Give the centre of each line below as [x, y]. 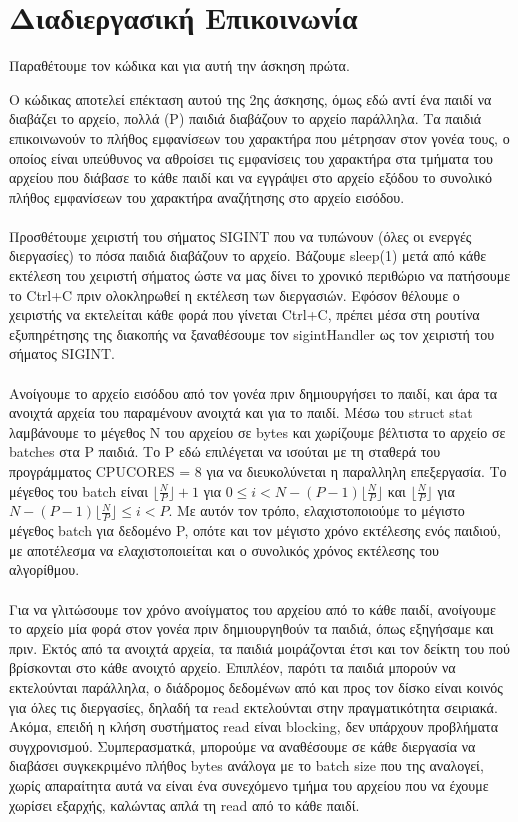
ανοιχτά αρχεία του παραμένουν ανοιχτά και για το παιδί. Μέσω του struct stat [241, 412]
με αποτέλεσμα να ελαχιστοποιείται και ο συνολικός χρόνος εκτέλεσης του [224, 549]
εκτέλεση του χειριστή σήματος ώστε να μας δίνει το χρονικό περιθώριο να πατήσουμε [260, 275]
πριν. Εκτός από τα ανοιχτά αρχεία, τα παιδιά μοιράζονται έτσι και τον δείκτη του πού [259, 647]
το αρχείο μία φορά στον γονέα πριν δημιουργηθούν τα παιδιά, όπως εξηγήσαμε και [251, 628]
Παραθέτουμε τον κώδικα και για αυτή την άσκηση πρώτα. [179, 65]
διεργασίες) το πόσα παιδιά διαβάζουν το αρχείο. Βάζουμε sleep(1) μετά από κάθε [248, 255]
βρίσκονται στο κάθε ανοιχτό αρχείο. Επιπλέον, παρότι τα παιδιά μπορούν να [232, 667]
